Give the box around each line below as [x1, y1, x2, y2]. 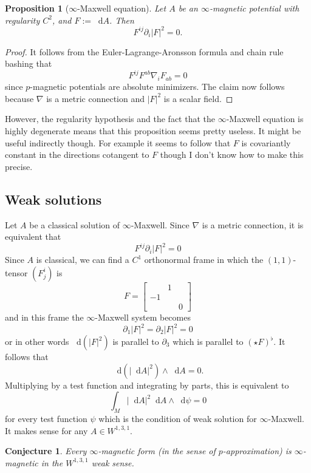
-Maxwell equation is [226, 112, 304, 125]
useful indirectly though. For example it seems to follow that [5, 136, 231, 149]
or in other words [5, 335, 69, 347]
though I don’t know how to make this [160, 148, 304, 161]
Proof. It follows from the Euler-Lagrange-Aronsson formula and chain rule [5, 45, 284, 58]
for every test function [5, 412, 87, 424]
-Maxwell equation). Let [77, 2, 166, 14]
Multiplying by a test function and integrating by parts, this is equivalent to [5, 378, 289, 391]
